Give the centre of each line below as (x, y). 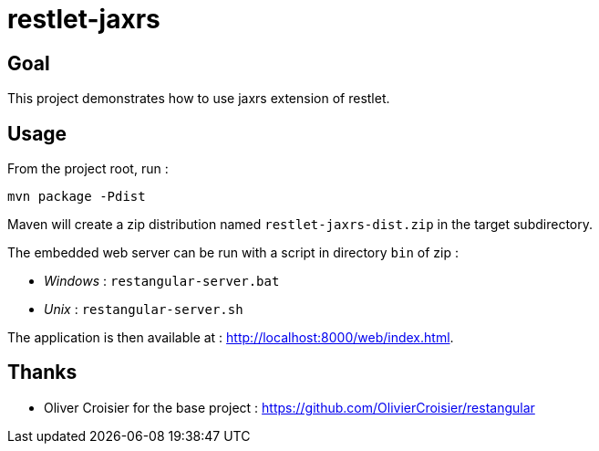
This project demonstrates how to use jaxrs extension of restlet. (199, 99)
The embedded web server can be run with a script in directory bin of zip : (233, 253)
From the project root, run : (88, 169)
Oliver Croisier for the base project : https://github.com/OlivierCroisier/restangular (289, 407)
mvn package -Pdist (77, 197)
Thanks (42, 372)
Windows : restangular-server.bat (162, 281)
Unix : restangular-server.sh (144, 309)
